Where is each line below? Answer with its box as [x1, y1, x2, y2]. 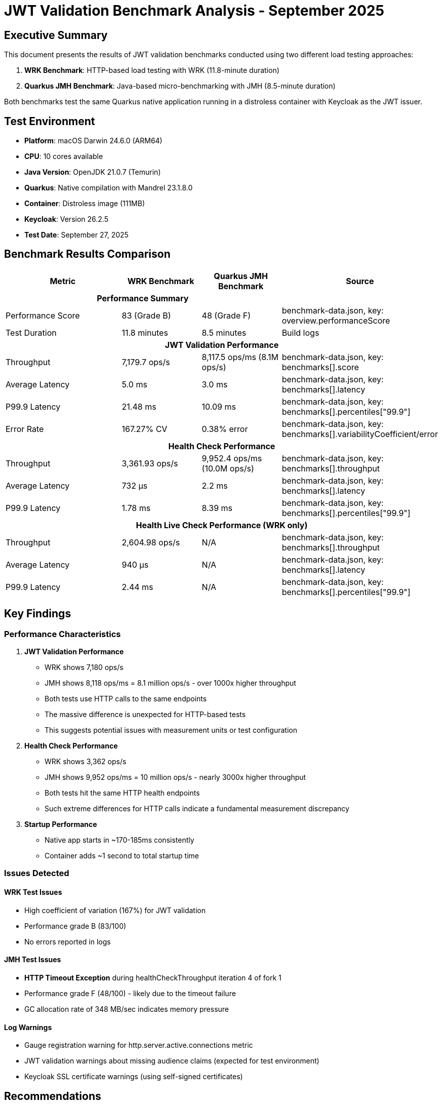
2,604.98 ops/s [122, 537, 180, 547]
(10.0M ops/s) [202, 463, 254, 474]
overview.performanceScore [282, 315, 390, 326]
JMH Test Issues [4, 955, 61, 964]
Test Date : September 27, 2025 [24, 230, 129, 240]
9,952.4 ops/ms [202, 453, 262, 463]
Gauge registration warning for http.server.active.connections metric [24, 1041, 253, 1050]
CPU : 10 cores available [24, 152, 103, 161]
